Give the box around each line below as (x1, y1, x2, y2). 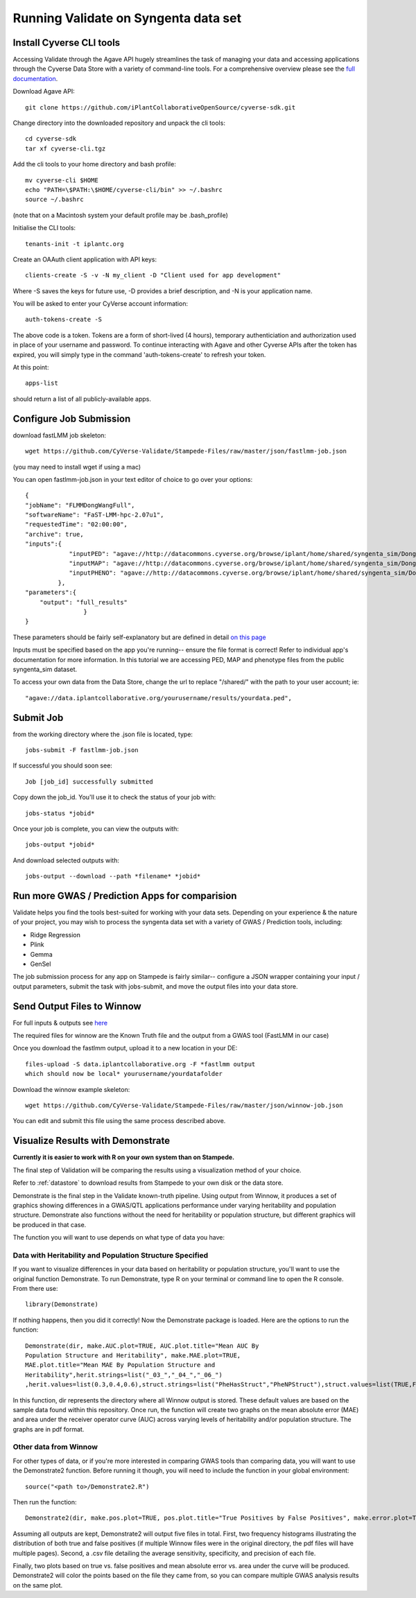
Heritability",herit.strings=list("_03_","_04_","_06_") (25, 1371, 223, 1379)
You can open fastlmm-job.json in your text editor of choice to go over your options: (12, 475, 253, 483)
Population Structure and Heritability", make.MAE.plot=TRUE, (25, 1351, 241, 1359)
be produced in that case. (12, 1220, 87, 1228)
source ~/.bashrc (25, 196, 84, 204)
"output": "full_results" (39, 598, 128, 606)
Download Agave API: (12, 87, 76, 96)
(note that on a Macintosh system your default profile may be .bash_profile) (12, 211, 229, 219)
